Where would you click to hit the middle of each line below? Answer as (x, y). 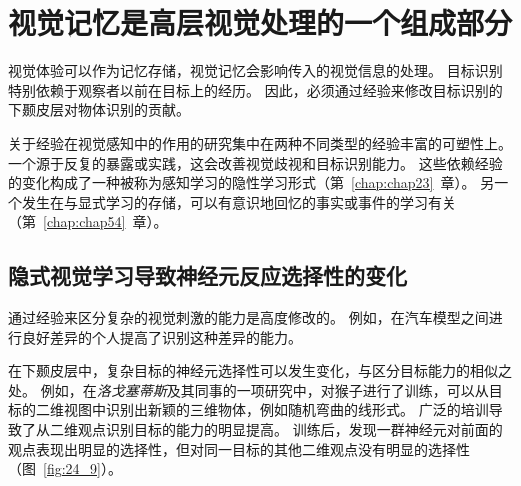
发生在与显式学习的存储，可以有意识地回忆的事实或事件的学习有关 (238, 201)
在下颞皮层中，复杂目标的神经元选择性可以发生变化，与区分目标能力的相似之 (260, 370)
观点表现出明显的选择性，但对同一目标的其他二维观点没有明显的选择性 (239, 448)
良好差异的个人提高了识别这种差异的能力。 (161, 336)
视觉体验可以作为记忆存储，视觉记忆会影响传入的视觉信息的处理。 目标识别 (255, 70)
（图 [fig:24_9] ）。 (65, 468)
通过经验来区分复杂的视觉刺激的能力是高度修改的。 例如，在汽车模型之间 (248, 317)
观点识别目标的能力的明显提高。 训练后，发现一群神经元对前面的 (290, 429)
